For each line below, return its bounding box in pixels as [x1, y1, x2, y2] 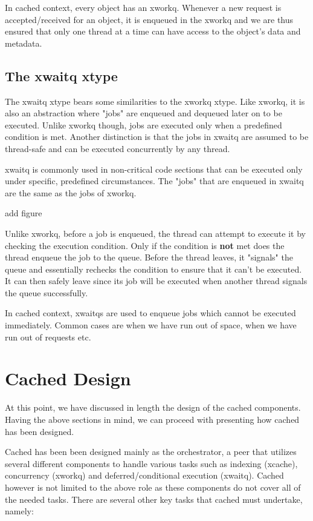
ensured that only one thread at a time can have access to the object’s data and [5, 25, 301, 38]
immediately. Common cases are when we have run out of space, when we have [5, 319, 297, 331]
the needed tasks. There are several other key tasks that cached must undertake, [5, 493, 303, 505]
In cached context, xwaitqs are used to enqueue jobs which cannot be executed [5, 307, 296, 319]
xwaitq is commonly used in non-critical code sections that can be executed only [5, 162, 303, 175]
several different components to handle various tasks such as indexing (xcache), [5, 457, 298, 470]
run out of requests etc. [5, 330, 91, 343]
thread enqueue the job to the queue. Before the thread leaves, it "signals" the [5, 251, 293, 264]
